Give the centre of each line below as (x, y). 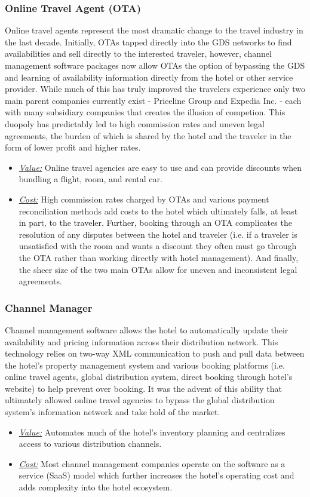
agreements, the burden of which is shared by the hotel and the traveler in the (148, 135)
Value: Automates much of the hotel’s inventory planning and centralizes (152, 432)
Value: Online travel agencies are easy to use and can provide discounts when (160, 167)
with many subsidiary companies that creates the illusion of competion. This (145, 112)
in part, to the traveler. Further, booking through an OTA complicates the (155, 223)
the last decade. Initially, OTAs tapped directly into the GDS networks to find (148, 42)
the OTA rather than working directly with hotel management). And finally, (159, 257)
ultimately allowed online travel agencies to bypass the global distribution (140, 400)
